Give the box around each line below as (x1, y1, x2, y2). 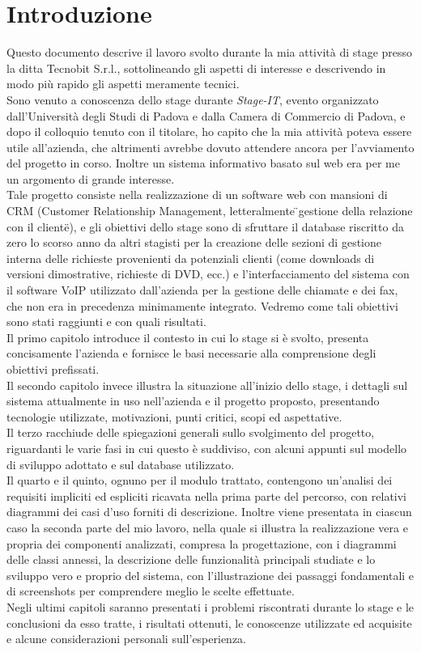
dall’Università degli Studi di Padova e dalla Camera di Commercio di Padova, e (6, 107, 406, 124)
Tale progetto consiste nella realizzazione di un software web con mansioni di (6, 186, 388, 203)
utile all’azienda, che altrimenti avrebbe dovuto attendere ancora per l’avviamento (6, 138, 415, 155)
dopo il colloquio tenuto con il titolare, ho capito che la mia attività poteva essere (6, 123, 412, 140)
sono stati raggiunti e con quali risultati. (6, 313, 206, 330)
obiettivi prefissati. (6, 361, 100, 377)
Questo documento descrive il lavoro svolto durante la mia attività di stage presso (6, 44, 413, 61)
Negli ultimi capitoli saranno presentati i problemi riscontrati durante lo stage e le (6, 598, 414, 615)
